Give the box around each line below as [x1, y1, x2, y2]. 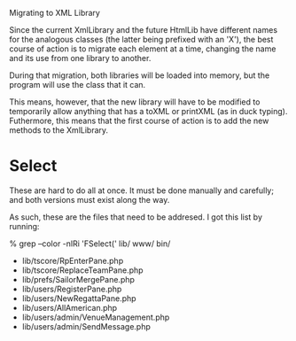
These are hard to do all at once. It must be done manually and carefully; [9, 185, 275, 196]
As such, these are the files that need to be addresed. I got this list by [9, 212, 263, 222]
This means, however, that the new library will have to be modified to [9, 97, 261, 107]
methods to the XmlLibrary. [9, 125, 109, 136]
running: [9, 221, 40, 231]
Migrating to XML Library [9, 8, 100, 18]
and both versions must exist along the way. [9, 194, 170, 205]
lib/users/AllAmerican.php [21, 302, 118, 313]
